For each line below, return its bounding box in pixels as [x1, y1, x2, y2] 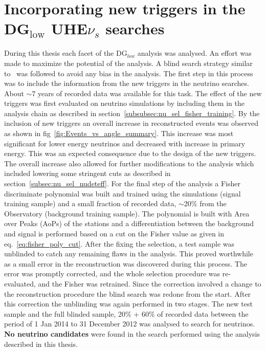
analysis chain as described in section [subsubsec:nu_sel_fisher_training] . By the [4, 107, 260, 118]
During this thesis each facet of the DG [4, 48, 127, 58]
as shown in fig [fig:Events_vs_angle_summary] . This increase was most [4, 128, 234, 139]
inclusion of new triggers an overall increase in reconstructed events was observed [4, 118, 258, 128]
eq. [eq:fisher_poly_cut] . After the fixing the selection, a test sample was [4, 238, 235, 249]
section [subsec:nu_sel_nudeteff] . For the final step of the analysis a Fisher [4, 178, 240, 189]
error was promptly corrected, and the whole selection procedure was [4, 268, 220, 279]
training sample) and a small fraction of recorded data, [4, 198, 176, 209]
